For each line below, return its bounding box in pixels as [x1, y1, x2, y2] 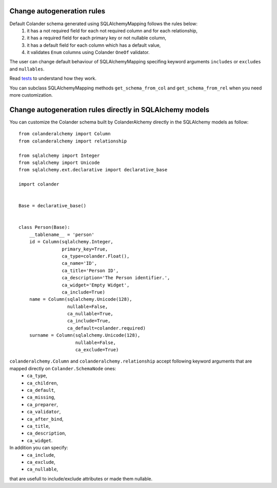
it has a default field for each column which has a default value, [27, 42, 161, 48]
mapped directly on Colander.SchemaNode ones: [9, 365, 116, 371]
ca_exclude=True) [75, 347, 119, 353]
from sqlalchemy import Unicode [18, 159, 100, 166]
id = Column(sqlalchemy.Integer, [29, 239, 114, 245]
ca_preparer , [27, 401, 58, 407]
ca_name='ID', [62, 260, 97, 266]
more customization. [9, 92, 53, 98]
